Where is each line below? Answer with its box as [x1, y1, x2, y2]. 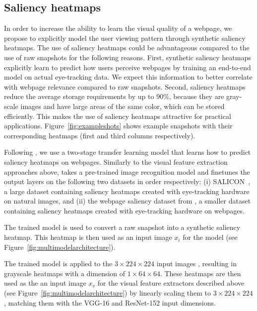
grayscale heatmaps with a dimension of [4, 268, 126, 278]
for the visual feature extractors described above [97, 278, 245, 288]
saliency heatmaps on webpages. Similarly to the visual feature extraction [4, 156, 228, 167]
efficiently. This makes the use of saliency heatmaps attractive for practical [4, 110, 231, 121]
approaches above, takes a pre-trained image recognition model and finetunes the [4, 166, 250, 177]
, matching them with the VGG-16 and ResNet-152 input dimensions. [4, 297, 216, 308]
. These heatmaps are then [160, 268, 241, 278]
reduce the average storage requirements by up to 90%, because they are [4, 91, 224, 102]
